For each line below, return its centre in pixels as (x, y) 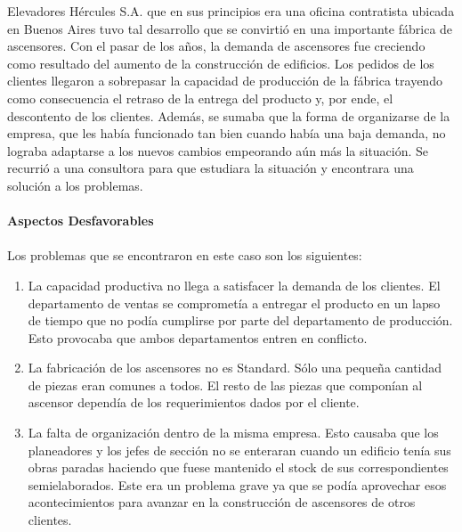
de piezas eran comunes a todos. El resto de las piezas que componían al (225, 385)
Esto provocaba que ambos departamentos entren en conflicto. (198, 337)
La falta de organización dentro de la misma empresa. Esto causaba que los (233, 433)
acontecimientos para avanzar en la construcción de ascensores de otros (222, 502)
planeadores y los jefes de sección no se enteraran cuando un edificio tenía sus (239, 450)
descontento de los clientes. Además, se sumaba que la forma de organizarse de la (229, 115)
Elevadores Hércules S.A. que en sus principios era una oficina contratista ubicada (231, 11)
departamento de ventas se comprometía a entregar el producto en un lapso (234, 303)
